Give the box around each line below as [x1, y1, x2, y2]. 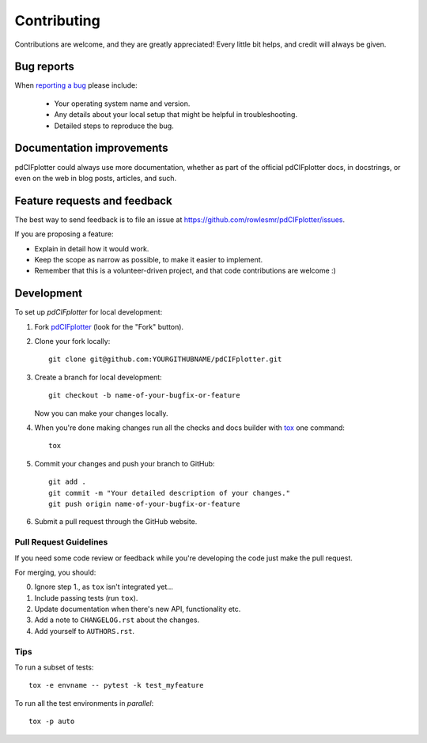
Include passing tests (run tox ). [34, 593, 138, 602]
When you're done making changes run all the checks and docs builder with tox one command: [34, 423, 346, 432]
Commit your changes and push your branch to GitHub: [34, 458, 215, 468]
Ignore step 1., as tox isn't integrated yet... [34, 582, 174, 592]
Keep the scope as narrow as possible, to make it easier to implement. [34, 255, 263, 264]
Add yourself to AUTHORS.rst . [34, 626, 134, 636]
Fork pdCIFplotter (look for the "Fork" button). [34, 322, 184, 331]
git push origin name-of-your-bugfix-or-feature [48, 499, 240, 508]
